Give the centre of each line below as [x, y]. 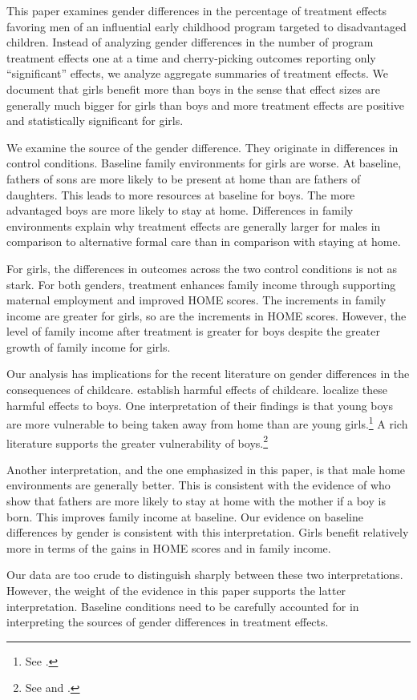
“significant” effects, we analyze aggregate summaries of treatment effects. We [197, 73]
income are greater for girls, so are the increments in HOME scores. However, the [206, 315]
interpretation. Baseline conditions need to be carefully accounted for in [183, 606]
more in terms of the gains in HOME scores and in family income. [169, 547]
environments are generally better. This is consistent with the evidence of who [198, 485]
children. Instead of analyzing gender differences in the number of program [190, 42]
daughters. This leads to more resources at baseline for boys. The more [181, 194]
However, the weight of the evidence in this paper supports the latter [176, 590]
